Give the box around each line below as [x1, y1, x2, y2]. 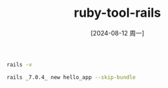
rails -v [6, 61, 32, 68]
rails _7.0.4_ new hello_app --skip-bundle [6, 73, 136, 81]
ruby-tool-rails [74, 5, 161, 21]
